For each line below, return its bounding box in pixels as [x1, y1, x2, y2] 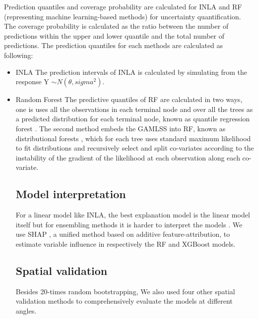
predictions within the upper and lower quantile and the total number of [4, 30, 225, 41]
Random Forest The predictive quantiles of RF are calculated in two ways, [15, 94, 243, 105]
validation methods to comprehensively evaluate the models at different [15, 296, 233, 306]
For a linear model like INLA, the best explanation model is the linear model [15, 210, 250, 220]
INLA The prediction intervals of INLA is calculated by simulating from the [15, 66, 248, 77]
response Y [15, 76, 49, 87]
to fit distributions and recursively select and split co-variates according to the [15, 143, 254, 153]
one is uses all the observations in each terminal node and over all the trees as [15, 104, 253, 114]
